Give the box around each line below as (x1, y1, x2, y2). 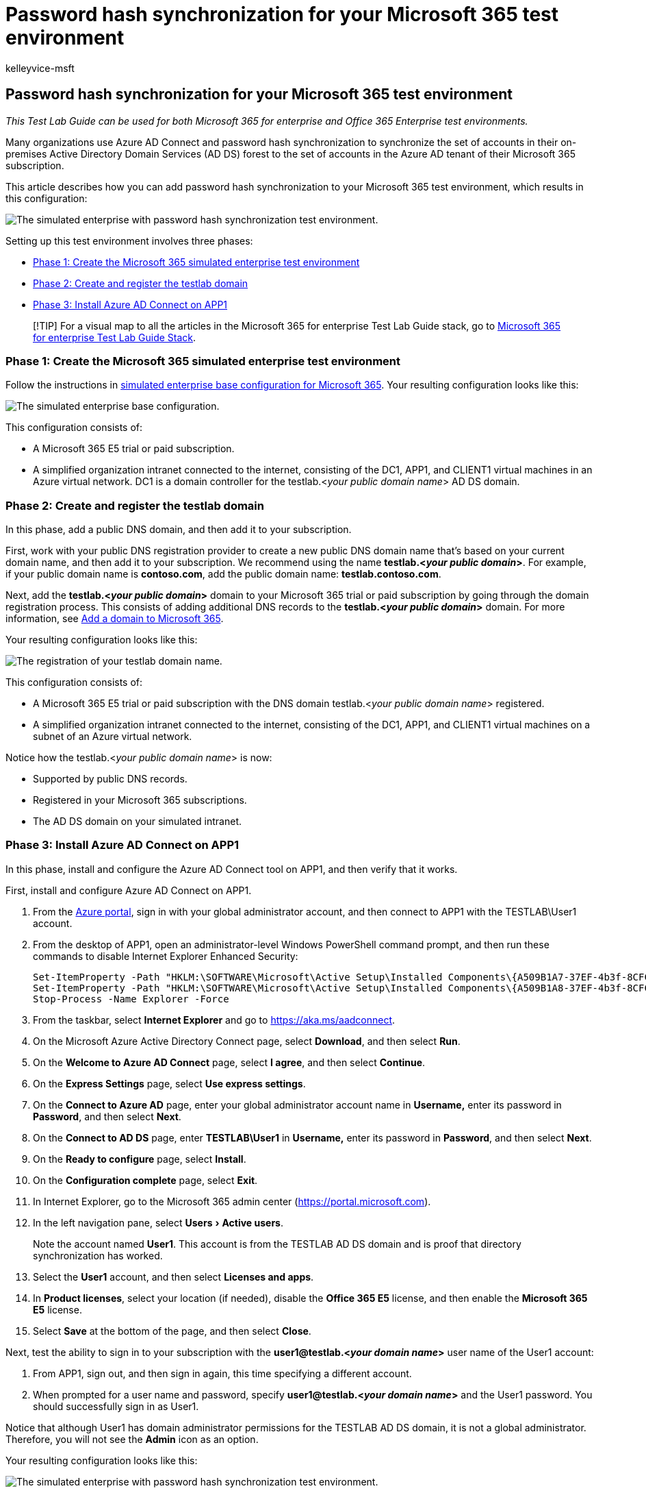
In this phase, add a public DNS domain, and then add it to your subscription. (5, 523, 352, 536)
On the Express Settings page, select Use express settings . (33, 1077, 306, 1089)
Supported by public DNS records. (33, 773, 188, 785)
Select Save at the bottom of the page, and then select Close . (33, 1324, 311, 1337)
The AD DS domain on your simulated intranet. (33, 815, 242, 828)
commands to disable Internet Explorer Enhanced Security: (33, 950, 298, 962)
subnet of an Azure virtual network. (33, 730, 192, 743)
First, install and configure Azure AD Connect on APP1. (5, 884, 252, 896)
